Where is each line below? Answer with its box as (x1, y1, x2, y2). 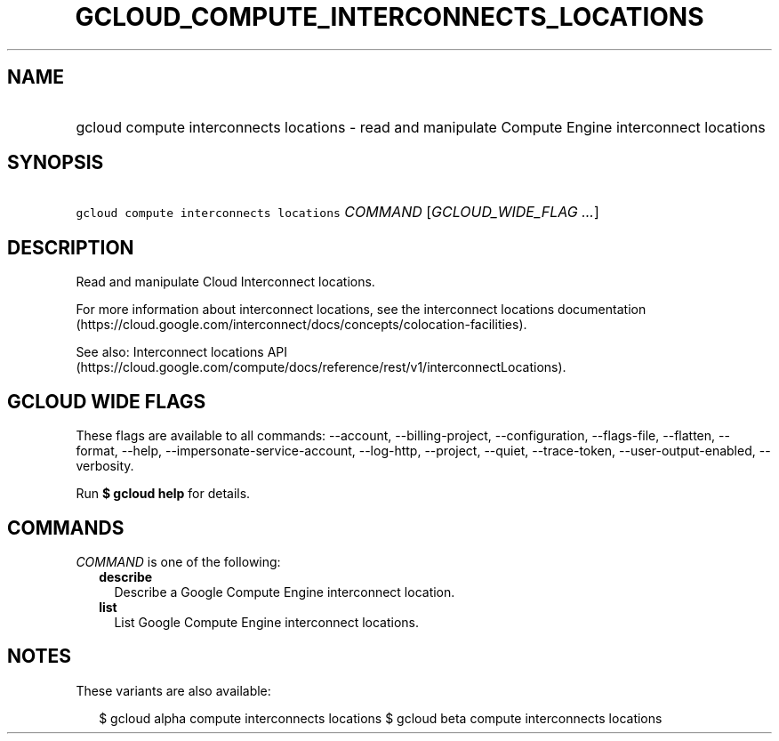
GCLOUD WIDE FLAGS (7, 390, 206, 413)
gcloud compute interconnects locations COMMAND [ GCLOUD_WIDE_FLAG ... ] (76, 203, 599, 221)
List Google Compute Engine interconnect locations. (114, 614, 419, 630)
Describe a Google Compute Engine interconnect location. (114, 584, 455, 600)
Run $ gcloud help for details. (76, 486, 251, 502)
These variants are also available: (76, 682, 271, 698)
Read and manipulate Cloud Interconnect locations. (76, 274, 375, 290)
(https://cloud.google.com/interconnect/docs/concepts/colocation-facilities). (76, 317, 527, 333)
